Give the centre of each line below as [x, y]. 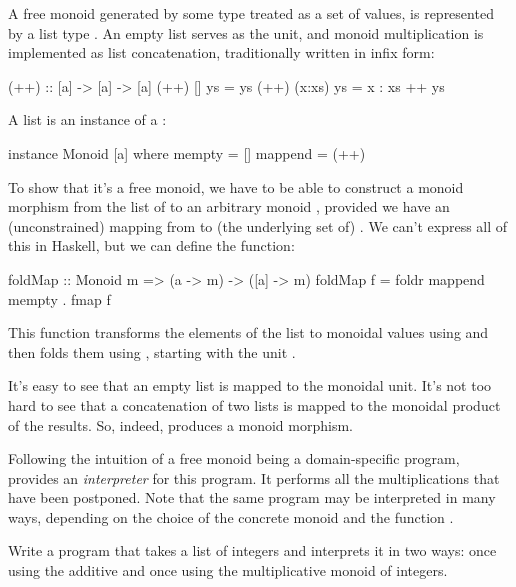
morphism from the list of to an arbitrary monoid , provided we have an [229, 206]
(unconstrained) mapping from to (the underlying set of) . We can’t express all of [258, 225]
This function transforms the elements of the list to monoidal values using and [248, 332]
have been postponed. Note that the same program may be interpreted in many [252, 497]
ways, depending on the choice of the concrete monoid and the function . [231, 516]
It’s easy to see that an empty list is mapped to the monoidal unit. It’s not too [250, 385]
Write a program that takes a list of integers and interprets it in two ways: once [252, 550]
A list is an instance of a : [87, 119]
